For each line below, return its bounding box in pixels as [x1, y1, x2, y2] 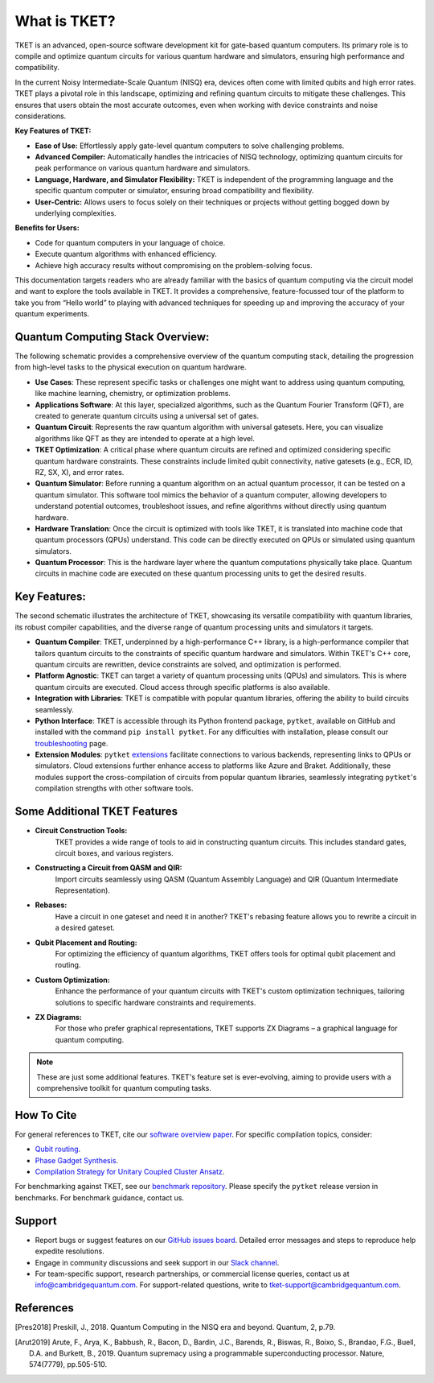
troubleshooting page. [35, 738, 108, 748]
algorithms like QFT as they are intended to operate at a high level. [35, 433, 255, 443]
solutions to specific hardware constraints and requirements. [55, 997, 256, 1007]
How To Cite [14, 1108, 77, 1122]
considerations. [14, 111, 67, 121]
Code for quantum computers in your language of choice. [35, 237, 226, 247]
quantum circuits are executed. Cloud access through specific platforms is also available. [35, 682, 330, 691]
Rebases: [35, 900, 68, 910]
